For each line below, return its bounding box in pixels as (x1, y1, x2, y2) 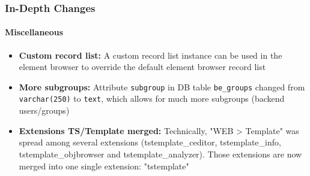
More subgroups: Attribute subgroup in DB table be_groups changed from (19, 80, 305, 93)
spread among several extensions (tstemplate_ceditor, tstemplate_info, (19, 136, 281, 148)
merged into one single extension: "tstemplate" (19, 159, 189, 172)
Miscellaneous (5, 26, 64, 38)
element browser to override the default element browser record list (19, 60, 266, 73)
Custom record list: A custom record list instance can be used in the (19, 48, 282, 61)
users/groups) (19, 104, 70, 117)
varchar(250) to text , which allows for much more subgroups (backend (19, 92, 285, 105)
